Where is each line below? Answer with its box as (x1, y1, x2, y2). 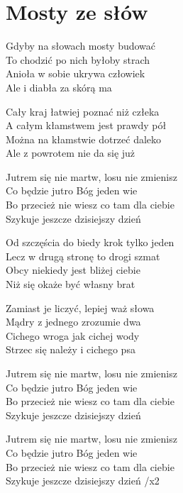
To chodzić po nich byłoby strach (6, 52, 150, 67)
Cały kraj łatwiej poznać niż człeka (6, 104, 160, 118)
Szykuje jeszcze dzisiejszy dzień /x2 (6, 473, 160, 488)
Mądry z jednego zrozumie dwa (6, 314, 141, 329)
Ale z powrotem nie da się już (6, 145, 135, 160)
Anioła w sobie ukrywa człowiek (6, 66, 145, 81)
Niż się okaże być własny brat (6, 277, 135, 292)
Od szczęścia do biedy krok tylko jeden (6, 235, 174, 250)
